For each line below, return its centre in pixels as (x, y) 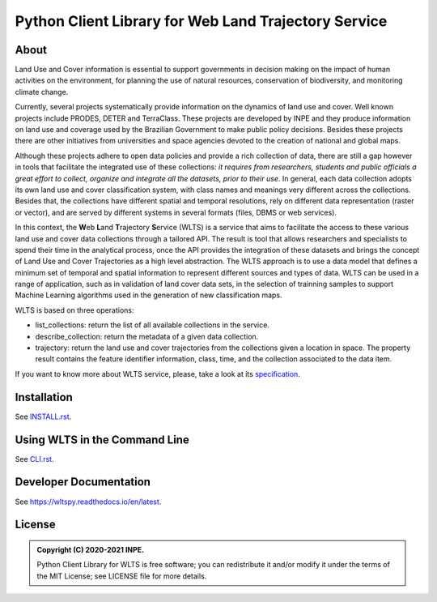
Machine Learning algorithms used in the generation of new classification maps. (148, 295)
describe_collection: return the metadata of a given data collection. (147, 336)
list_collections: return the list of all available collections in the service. (153, 325)
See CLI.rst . (34, 459)
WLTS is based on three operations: (74, 310)
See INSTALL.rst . (43, 416)
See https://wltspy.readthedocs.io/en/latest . (88, 502)
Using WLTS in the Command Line (102, 440)
